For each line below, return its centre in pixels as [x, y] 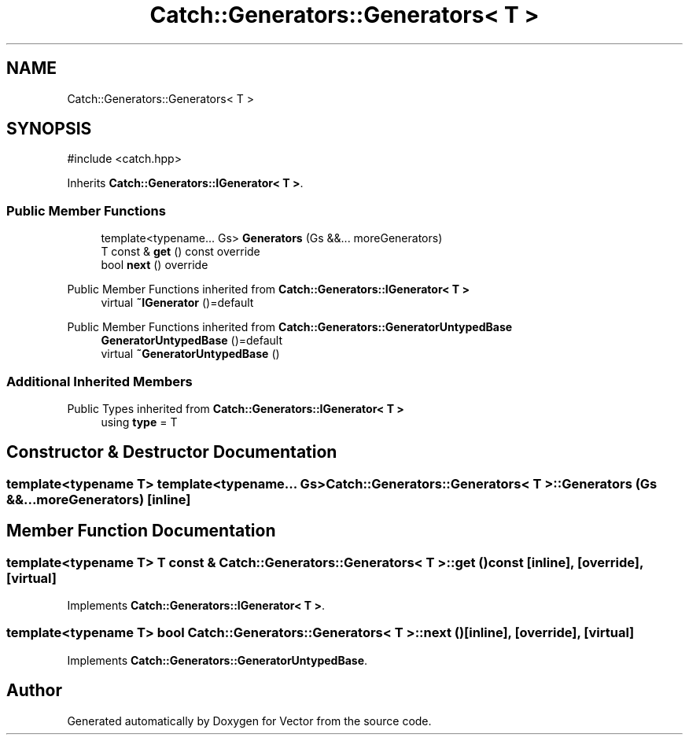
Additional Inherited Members [99, 381]
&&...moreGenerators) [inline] [99, 499]
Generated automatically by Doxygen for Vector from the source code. [249, 721]
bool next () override [155, 265]
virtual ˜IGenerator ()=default [177, 303]
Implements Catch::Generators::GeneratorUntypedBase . [217, 660]
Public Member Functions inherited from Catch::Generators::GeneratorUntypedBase [290, 327]
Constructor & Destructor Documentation [172, 452]
